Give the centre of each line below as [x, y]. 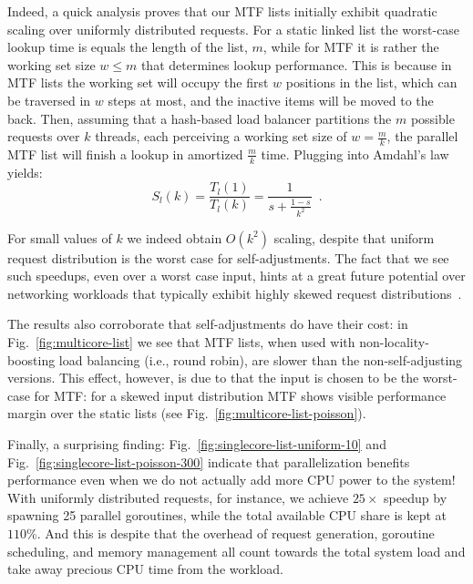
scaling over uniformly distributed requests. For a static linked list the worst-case [234, 29]
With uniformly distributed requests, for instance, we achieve [178, 497]
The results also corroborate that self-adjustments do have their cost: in [208, 324]
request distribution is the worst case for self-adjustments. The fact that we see [228, 257]
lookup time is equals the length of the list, [128, 47]
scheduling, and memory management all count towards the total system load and [236, 551]
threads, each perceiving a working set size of [221, 136]
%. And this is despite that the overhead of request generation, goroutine [231, 533]
